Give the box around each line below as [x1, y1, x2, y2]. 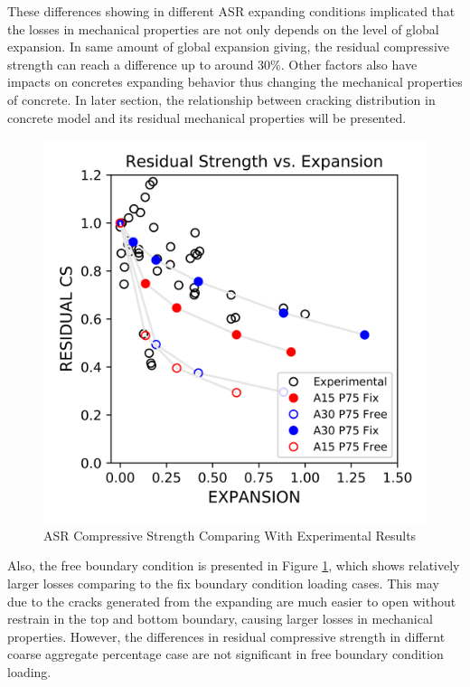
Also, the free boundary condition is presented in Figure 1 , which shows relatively [7, 556, 460, 575]
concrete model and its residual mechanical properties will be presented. [7, 108, 407, 127]
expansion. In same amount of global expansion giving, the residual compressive [7, 37, 449, 56]
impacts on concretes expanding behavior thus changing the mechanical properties [7, 72, 463, 91]
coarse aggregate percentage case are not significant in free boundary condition [7, 645, 444, 663]
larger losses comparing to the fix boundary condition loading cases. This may [7, 573, 439, 592]
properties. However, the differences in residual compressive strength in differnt [7, 626, 446, 645]
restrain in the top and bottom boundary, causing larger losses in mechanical [7, 609, 433, 628]
